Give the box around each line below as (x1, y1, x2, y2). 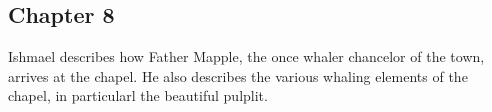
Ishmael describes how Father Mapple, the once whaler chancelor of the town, (8, 46, 485, 67)
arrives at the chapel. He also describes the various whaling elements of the (8, 65, 468, 86)
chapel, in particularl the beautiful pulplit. (8, 85, 268, 106)
